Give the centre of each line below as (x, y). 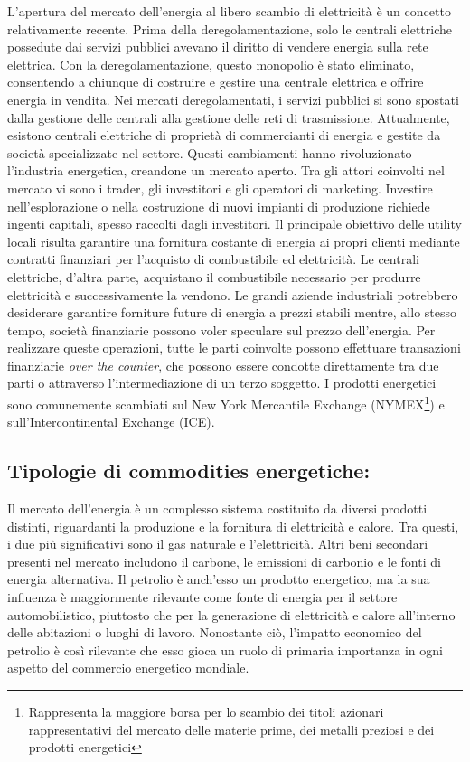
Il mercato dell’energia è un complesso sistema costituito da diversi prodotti (217, 508)
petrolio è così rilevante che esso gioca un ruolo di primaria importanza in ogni (225, 649)
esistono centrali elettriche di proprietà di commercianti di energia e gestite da (224, 135)
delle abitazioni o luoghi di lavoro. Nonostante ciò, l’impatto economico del (215, 632)
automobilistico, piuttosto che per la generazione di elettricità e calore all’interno (231, 614)
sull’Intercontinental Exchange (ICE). (111, 422)
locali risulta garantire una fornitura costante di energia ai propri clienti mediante (234, 241)
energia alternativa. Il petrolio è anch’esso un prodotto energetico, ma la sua (219, 579)
